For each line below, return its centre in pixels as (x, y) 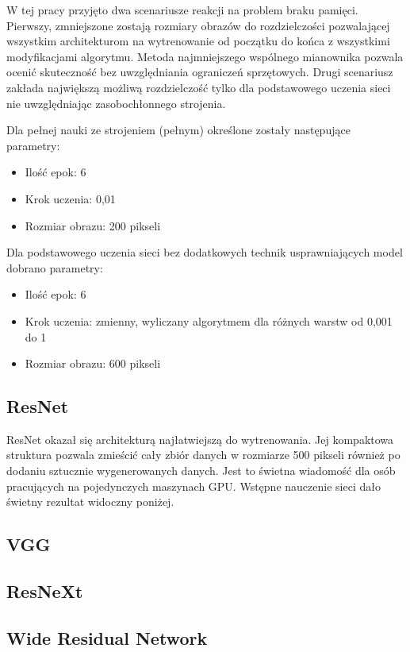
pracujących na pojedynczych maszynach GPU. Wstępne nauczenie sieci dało (194, 486)
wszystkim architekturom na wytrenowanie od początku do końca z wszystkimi (198, 41)
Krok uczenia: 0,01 (70, 198)
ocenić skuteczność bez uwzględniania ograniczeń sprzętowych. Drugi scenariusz (200, 72)
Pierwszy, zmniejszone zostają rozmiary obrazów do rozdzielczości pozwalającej (198, 25)
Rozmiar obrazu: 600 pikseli (93, 363)
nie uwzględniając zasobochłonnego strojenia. (116, 103)
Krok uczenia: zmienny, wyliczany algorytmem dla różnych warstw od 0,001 (209, 320)
